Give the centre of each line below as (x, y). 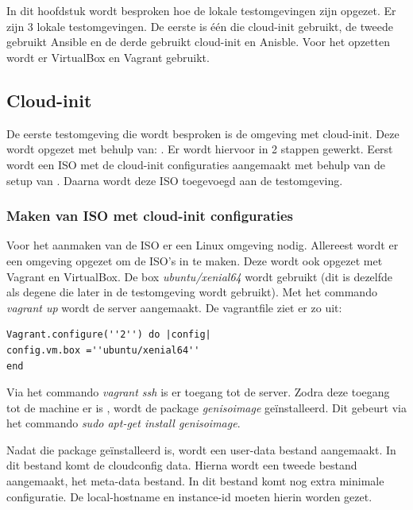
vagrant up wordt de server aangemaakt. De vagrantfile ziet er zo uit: (174, 307)
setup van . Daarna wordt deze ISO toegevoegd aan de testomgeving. (175, 180)
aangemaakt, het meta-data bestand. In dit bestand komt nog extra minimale (195, 481)
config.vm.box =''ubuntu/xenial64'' (103, 350)
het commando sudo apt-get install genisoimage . (124, 423)
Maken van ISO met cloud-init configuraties (150, 216)
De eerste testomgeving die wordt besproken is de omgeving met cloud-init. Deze (203, 133)
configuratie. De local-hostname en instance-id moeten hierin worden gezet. (189, 496)
